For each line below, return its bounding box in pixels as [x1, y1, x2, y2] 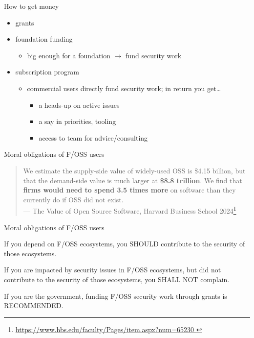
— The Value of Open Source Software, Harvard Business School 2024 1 [23, 204, 236, 216]
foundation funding [15, 34, 73, 44]
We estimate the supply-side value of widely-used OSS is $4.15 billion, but [23, 165, 246, 175]
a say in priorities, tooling [39, 116, 116, 126]
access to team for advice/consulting [39, 132, 148, 143]
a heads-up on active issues [39, 99, 120, 110]
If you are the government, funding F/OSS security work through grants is [4, 290, 227, 301]
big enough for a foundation [27, 50, 111, 60]
